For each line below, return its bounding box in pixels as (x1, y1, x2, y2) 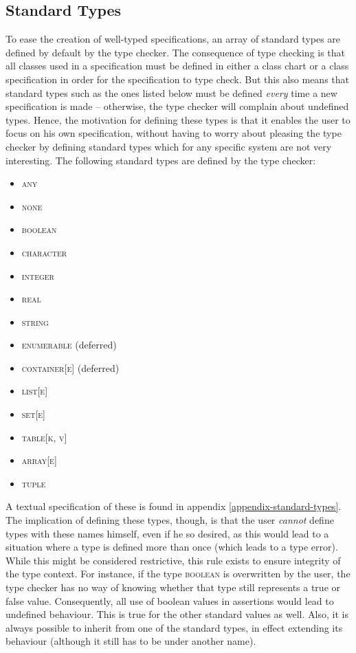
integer (21, 268, 54, 283)
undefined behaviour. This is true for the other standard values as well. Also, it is (5, 607, 348, 621)
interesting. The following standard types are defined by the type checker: (5, 153, 316, 167)
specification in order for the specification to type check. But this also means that (5, 71, 350, 86)
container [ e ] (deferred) (21, 360, 120, 375)
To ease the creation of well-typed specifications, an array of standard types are (5, 32, 341, 46)
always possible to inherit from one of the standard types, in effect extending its (5, 620, 343, 634)
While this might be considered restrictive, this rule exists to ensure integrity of (5, 553, 341, 567)
